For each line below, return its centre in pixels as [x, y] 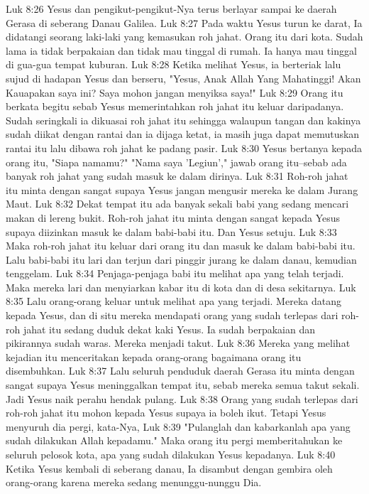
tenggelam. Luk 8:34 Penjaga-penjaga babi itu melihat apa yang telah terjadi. [175, 273]
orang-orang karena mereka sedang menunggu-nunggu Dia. [134, 482]
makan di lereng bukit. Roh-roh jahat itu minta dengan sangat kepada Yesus [173, 217]
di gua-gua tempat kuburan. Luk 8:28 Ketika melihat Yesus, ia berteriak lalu [174, 64]
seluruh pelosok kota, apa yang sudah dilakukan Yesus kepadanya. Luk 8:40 [171, 454]
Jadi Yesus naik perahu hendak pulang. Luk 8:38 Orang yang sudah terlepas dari [182, 398]
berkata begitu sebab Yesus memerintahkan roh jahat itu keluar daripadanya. [175, 106]
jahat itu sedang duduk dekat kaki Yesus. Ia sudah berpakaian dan [169, 329]
